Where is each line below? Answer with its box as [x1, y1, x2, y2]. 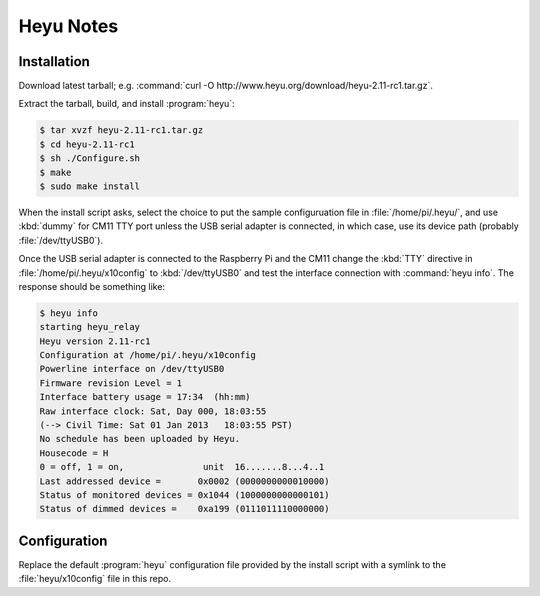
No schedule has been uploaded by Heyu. [39, 433, 240, 445]
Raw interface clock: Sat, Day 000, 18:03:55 [39, 405, 267, 417]
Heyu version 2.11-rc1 [39, 335, 151, 347]
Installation [18, 53, 90, 70]
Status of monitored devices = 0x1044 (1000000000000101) [39, 490, 330, 500]
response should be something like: [18, 280, 165, 292]
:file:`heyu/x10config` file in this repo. [18, 573, 172, 585]
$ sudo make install [39, 181, 140, 192]
